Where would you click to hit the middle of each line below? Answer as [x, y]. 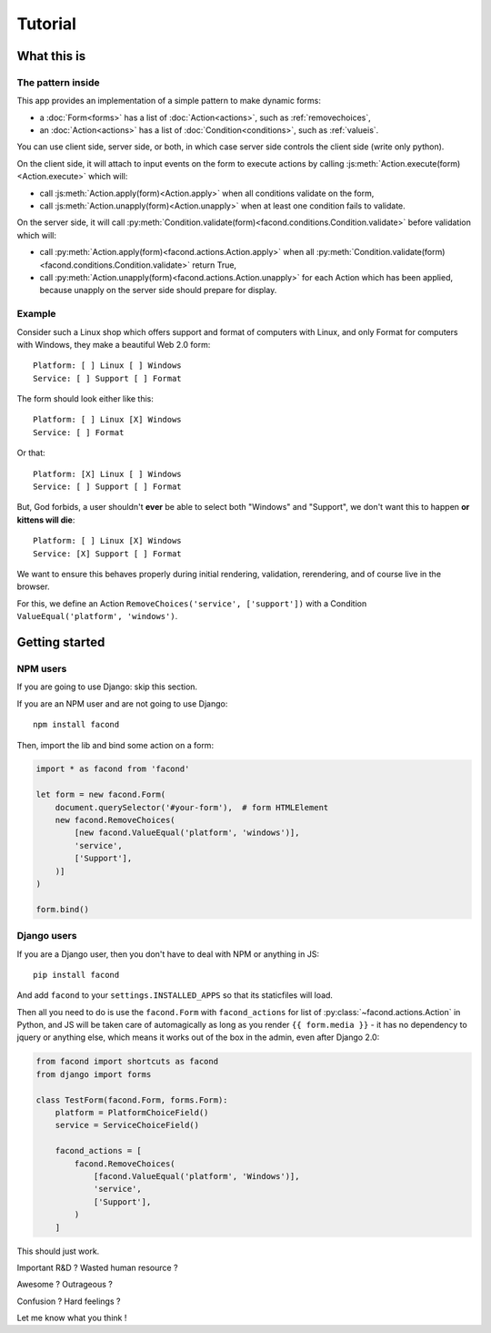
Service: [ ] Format [79, 432]
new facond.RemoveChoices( [115, 820]
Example [36, 314]
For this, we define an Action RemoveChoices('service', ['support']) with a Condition [192, 603]
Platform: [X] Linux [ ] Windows [107, 474]
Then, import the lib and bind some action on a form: [115, 745]
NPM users [42, 668]
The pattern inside [58, 82]
